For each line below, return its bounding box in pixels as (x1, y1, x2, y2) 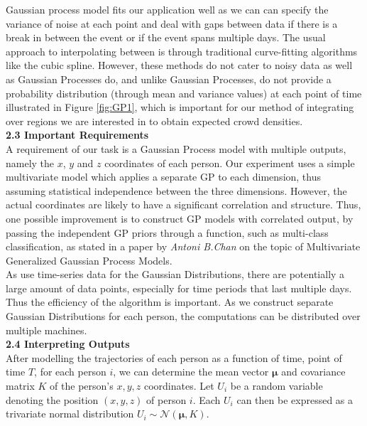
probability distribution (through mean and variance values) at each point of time (6, 85, 362, 100)
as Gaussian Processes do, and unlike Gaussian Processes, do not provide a (6, 71, 332, 86)
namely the (6, 155, 55, 170)
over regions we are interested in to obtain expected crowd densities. (6, 113, 303, 128)
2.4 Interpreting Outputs (6, 336, 130, 351)
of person (146, 392, 187, 407)
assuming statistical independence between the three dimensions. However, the (6, 183, 347, 198)
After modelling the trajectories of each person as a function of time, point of (6, 350, 342, 365)
